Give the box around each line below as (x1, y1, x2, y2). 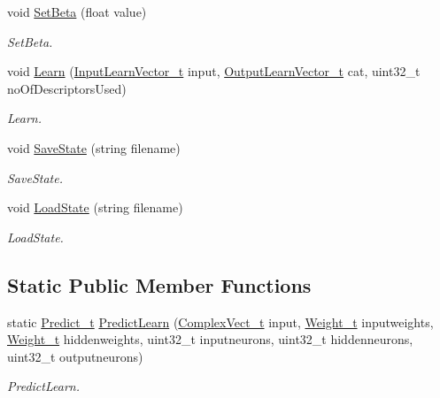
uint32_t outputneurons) (7, 347, 143, 365)
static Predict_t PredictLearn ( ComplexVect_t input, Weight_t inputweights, (7, 312, 434, 331)
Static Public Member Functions (7, 271, 312, 298)
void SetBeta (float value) (7, 3, 147, 20)
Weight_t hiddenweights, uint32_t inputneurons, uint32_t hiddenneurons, (7, 330, 413, 348)
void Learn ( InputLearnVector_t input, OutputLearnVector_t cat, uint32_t (7, 62, 421, 80)
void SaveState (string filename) (7, 138, 181, 157)
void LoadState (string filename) (7, 198, 183, 217)
